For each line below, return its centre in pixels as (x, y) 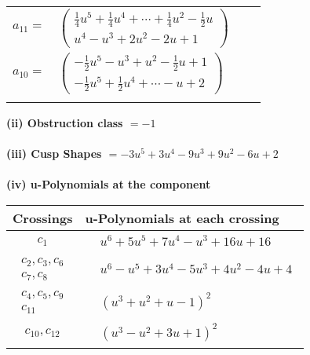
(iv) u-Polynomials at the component (109, 184)
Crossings (43, 218)
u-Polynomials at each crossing (182, 218)
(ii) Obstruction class (65, 122)
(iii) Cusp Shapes (54, 154)
